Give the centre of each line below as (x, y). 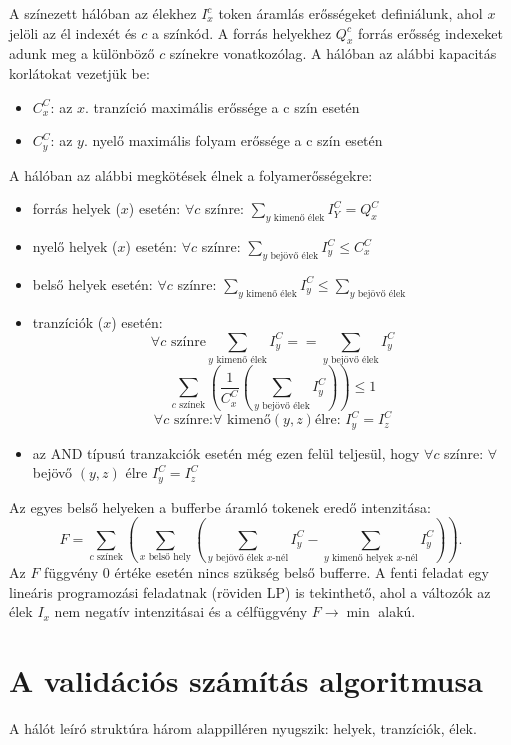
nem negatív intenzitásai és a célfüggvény (181, 611)
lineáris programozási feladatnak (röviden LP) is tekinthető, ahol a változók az (250, 591)
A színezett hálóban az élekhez (103, 13)
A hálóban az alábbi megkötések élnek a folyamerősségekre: (191, 174)
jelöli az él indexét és (73, 32)
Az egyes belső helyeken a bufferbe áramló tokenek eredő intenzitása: (220, 506)
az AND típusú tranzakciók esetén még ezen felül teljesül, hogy (226, 452)
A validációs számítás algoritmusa (246, 680)
